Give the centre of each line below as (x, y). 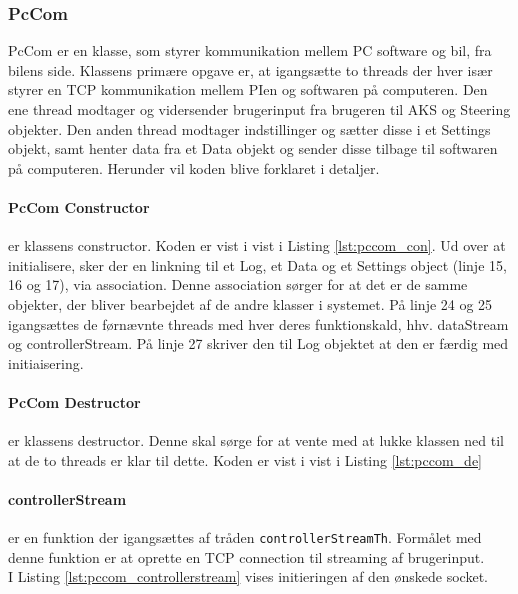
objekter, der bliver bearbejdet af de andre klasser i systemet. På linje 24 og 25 (250, 303)
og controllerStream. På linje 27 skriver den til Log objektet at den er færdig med (258, 343)
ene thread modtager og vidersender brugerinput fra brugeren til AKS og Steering (259, 109)
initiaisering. (46, 362)
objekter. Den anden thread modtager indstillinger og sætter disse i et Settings (249, 128)
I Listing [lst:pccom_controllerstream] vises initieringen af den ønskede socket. (248, 576)
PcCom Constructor (79, 206)
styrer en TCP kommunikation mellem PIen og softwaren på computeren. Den (248, 89)
